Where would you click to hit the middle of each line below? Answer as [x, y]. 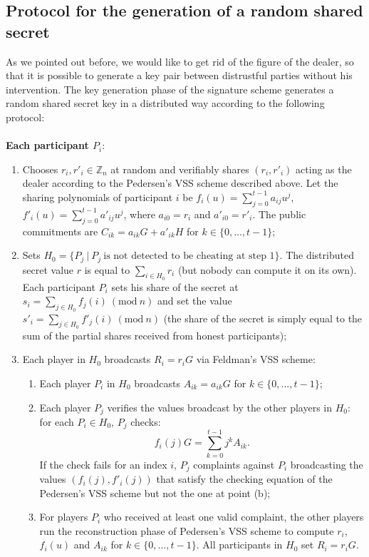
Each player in [54, 359]
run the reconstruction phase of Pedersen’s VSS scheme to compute [187, 530]
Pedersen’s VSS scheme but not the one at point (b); [155, 492]
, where [139, 214]
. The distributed [317, 255]
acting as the [324, 169]
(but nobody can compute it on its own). [267, 269]
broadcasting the [327, 464]
